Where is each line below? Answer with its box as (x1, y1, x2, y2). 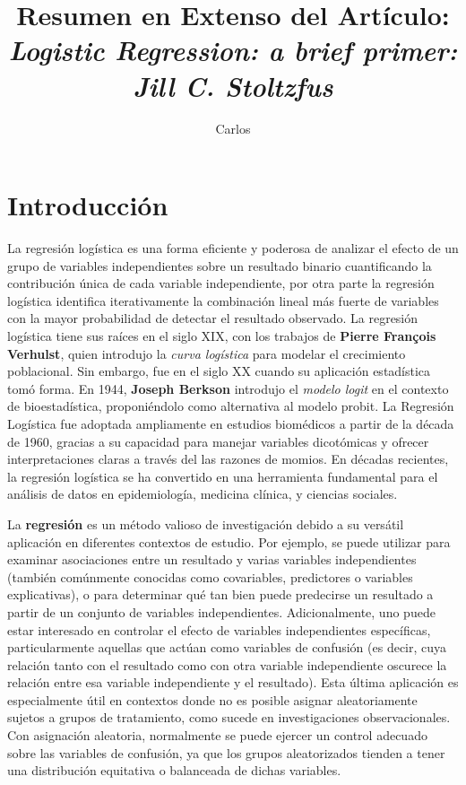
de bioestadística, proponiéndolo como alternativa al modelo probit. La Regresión (7, 397, 454, 415)
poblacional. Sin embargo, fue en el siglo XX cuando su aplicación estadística (7, 362, 431, 380)
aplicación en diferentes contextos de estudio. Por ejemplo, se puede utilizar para (7, 532, 451, 551)
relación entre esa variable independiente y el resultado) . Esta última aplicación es (7, 673, 459, 692)
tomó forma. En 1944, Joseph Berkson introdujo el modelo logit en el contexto (7, 379, 449, 397)
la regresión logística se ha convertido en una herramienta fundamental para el (7, 467, 438, 485)
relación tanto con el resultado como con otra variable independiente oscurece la (7, 655, 447, 674)
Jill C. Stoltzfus (133, 66, 333, 104)
